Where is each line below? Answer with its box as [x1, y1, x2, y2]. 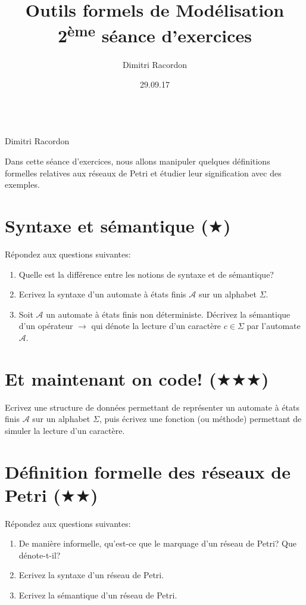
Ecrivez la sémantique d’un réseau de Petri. [18, 589, 177, 601]
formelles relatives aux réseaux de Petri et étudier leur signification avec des [5, 166, 282, 179]
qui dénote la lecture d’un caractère [91, 319, 221, 332]
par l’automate [246, 319, 301, 332]
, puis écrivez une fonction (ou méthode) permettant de [99, 412, 302, 425]
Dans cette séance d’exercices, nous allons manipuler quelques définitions [5, 155, 270, 167]
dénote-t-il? [18, 548, 61, 561]
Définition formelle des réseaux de [5, 459, 291, 483]
